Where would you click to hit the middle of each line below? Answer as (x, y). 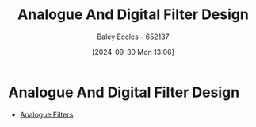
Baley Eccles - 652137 (133, 37)
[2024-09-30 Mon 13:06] (133, 52)
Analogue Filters (46, 114)
